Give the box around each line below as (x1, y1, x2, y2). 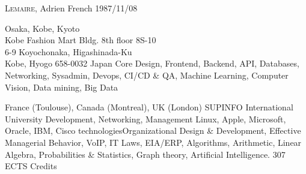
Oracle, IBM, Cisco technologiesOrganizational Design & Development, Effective (5, 124, 301, 137)
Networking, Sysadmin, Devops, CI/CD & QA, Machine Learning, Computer (5, 68, 289, 81)
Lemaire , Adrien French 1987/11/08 (5, 2, 138, 14)
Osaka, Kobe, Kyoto (5, 22, 80, 34)
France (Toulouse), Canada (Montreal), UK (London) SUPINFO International (5, 101, 293, 113)
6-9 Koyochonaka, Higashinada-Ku (5, 45, 132, 58)
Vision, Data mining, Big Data (5, 80, 118, 93)
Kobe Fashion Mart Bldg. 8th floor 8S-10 (5, 34, 156, 46)
